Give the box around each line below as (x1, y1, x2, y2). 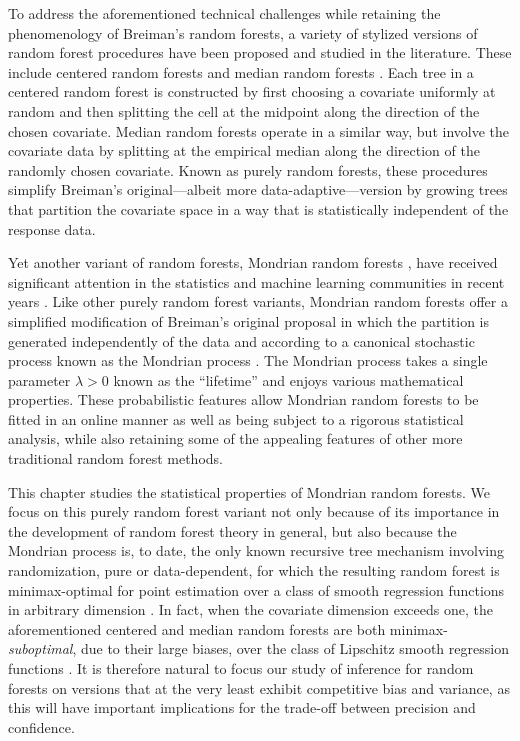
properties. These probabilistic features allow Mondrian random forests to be (8, 389, 479, 410)
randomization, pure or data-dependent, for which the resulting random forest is (8, 560, 500, 581)
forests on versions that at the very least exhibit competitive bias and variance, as (8, 677, 510, 698)
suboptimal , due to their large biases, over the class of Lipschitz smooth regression (8, 638, 509, 659)
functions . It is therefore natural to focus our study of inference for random (8, 658, 474, 678)
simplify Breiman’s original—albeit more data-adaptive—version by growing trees (8, 179, 508, 200)
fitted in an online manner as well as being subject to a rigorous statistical (8, 408, 464, 429)
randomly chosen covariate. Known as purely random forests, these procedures (8, 159, 488, 180)
